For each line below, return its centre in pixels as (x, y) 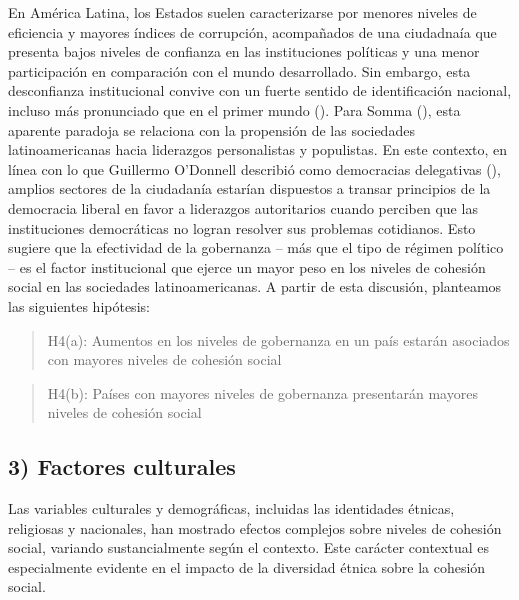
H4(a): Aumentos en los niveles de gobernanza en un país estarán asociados (278, 339)
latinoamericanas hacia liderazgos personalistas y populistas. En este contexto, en (258, 149)
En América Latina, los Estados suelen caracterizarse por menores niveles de (242, 12)
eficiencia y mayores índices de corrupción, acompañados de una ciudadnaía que (252, 31)
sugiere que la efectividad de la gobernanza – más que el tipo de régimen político (256, 247)
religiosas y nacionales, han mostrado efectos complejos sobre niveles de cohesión (255, 527)
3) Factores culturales (122, 466)
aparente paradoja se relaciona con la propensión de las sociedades (211, 129)
